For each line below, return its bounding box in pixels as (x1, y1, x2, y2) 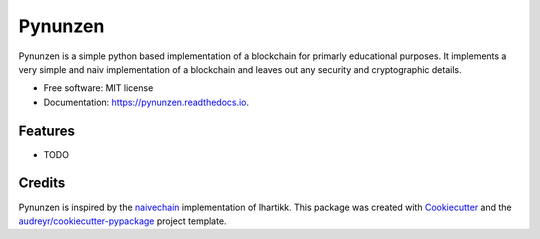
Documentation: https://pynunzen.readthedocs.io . (43, 96, 250, 108)
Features (18, 122, 75, 139)
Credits (18, 175, 66, 192)
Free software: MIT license (43, 82, 154, 94)
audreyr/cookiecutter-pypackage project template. (18, 215, 227, 227)
